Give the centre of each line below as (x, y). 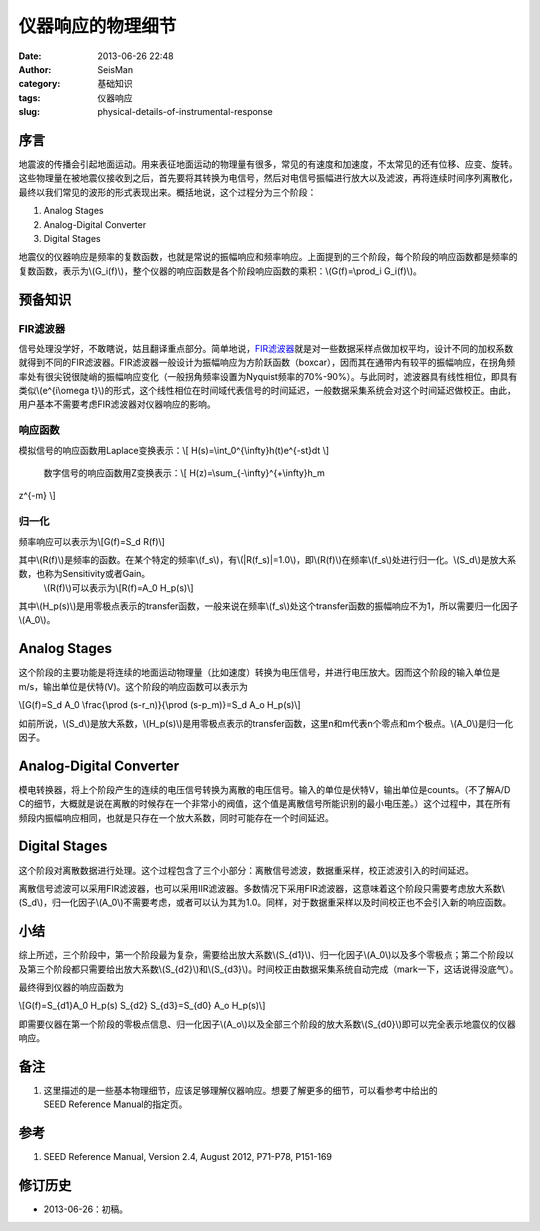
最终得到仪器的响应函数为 (71, 987)
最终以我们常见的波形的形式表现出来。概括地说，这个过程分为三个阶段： (167, 192)
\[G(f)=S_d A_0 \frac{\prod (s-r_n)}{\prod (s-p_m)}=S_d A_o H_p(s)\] (159, 705)
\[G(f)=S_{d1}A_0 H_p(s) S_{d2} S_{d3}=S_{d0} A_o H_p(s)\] (142, 1006)
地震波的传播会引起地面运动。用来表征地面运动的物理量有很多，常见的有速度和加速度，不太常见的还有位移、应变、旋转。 (268, 164)
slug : (29, 112)
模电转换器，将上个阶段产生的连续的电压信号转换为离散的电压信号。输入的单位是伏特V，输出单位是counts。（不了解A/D (264, 789)
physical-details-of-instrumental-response (185, 112)
